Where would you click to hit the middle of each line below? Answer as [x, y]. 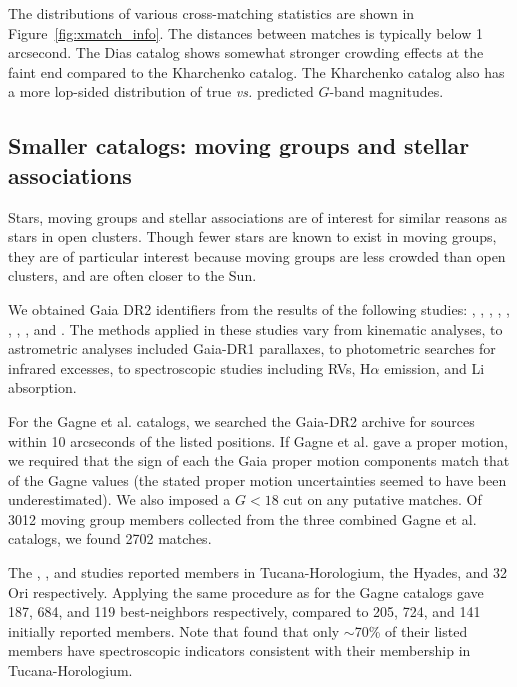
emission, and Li [434, 367]
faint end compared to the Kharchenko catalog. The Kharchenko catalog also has [256, 71]
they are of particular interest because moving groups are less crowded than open [257, 255]
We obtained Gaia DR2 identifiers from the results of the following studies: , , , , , [259, 308]
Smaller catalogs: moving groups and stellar [239, 145]
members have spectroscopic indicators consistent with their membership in [239, 650]
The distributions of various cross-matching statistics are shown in [211, 13]
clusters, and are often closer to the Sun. [132, 275]
